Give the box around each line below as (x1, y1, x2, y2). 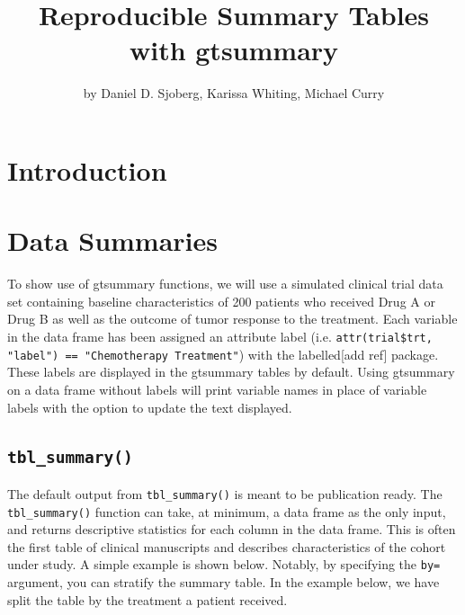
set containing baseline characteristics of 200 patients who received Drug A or (7, 291, 435, 310)
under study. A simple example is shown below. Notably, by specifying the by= (7, 555, 441, 574)
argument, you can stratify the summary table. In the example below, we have (7, 573, 440, 592)
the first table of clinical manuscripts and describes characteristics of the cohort (7, 537, 446, 556)
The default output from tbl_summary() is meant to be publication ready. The (7, 484, 443, 503)
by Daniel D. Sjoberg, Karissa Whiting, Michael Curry (83, 84, 385, 102)
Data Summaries (7, 222, 218, 259)
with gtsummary (129, 31, 339, 68)
